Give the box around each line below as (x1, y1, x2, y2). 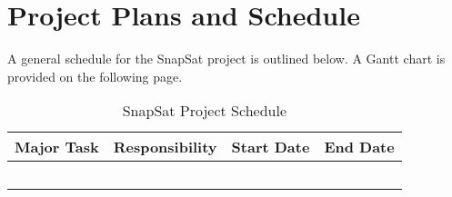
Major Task (15, 136, 99, 158)
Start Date (231, 136, 310, 158)
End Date (324, 136, 395, 158)
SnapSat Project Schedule (122, 100, 286, 122)
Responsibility (113, 136, 217, 158)
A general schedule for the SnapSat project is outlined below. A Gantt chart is (7, 49, 446, 68)
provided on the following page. (7, 66, 183, 85)
